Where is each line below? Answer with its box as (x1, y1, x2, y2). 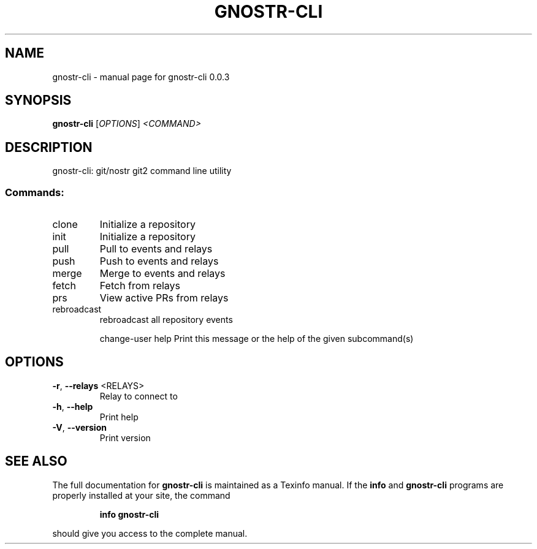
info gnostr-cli (99, 509, 159, 520)
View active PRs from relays (99, 292, 229, 305)
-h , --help (52, 401, 93, 412)
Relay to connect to (99, 390, 178, 401)
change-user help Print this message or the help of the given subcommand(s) (99, 333, 414, 344)
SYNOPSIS (5, 93, 72, 108)
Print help (99, 411, 139, 422)
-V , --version (52, 422, 107, 433)
